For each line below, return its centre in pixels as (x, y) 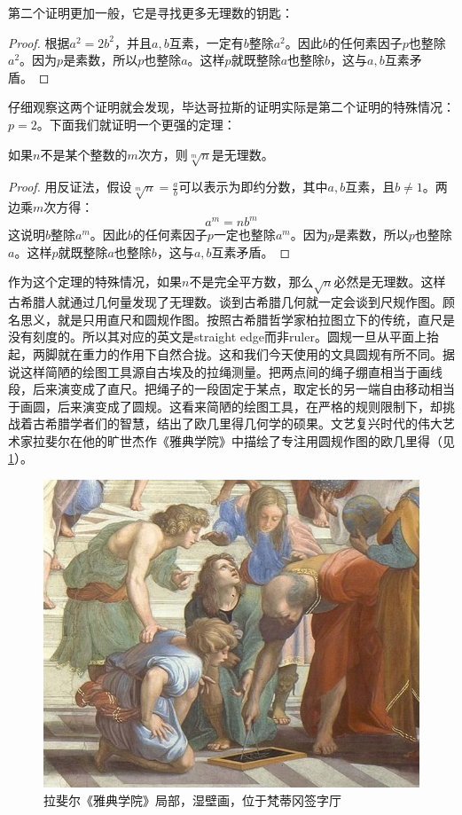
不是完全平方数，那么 (251, 282)
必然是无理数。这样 (390, 282)
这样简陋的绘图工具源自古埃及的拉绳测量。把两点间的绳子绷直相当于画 (225, 371)
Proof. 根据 (39, 42)
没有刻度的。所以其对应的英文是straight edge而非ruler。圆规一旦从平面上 (217, 337)
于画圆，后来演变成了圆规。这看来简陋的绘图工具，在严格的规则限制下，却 (225, 406)
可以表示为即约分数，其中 (253, 187)
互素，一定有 (206, 42)
